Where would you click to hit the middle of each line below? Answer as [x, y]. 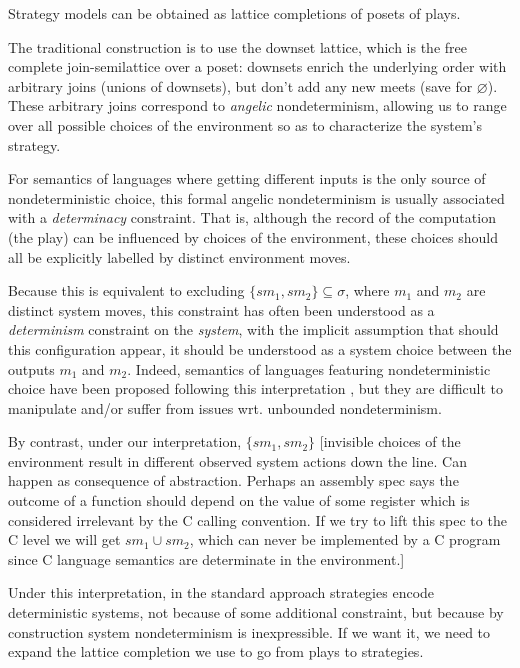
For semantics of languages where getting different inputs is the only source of [247, 178]
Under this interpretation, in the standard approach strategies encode [221, 592]
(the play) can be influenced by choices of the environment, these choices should [253, 236]
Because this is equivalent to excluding [126, 290]
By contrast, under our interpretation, [125, 441]
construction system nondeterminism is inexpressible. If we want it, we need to [249, 631]
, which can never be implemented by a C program [345, 539]
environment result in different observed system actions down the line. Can [238, 460]
